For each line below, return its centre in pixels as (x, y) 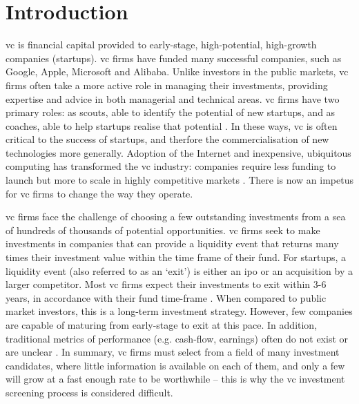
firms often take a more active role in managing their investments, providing (167, 85)
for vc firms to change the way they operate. (99, 193)
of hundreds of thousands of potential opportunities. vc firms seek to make (163, 230)
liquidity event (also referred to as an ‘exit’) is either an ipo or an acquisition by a (179, 270)
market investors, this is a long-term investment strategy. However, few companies (179, 311)
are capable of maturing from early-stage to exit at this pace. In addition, (162, 325)
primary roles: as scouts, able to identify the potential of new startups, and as (171, 112)
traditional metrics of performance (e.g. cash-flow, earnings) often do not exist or (177, 338)
